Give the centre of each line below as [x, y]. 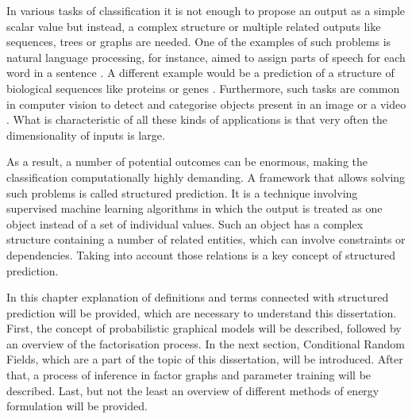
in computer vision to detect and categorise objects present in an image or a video [206, 104]
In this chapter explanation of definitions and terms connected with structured [198, 297]
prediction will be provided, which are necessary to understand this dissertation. [202, 312]
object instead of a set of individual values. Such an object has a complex [185, 223]
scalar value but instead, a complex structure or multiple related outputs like [194, 26]
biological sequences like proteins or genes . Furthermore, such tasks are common [203, 88]
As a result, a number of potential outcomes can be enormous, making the [187, 161]
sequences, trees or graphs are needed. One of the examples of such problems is [199, 42]
